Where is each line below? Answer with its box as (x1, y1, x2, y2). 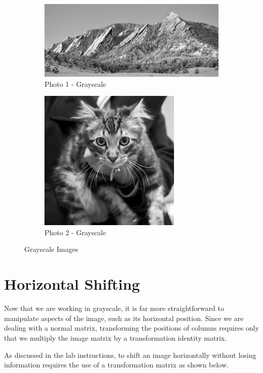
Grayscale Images (24, 244, 78, 254)
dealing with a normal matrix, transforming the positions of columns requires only (4, 323, 259, 333)
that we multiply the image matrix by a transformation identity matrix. (4, 332, 227, 343)
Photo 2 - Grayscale (45, 227, 106, 237)
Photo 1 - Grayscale (45, 78, 106, 89)
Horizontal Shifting (4, 274, 140, 294)
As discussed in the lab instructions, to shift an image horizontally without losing (4, 349, 256, 360)
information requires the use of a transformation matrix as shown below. (4, 359, 229, 370)
